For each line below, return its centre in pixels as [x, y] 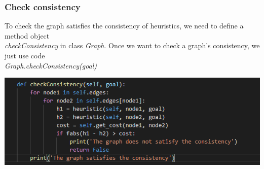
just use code [25, 55]
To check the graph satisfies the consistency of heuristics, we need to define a [124, 26]
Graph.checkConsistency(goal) [51, 65]
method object [27, 35]
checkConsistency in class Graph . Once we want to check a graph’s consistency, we [132, 45]
